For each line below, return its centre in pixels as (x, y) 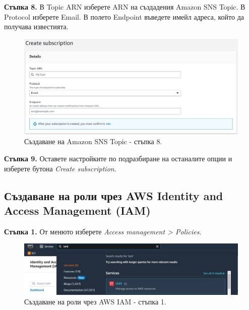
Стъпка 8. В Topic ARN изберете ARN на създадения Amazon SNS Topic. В (125, 7)
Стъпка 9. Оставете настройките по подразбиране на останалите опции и (118, 159)
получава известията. (36, 26)
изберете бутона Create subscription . (60, 168)
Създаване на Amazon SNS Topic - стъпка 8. (93, 141)
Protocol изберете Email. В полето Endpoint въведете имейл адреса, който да (124, 16)
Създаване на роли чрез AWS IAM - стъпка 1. (95, 302)
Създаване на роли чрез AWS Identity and (114, 195)
